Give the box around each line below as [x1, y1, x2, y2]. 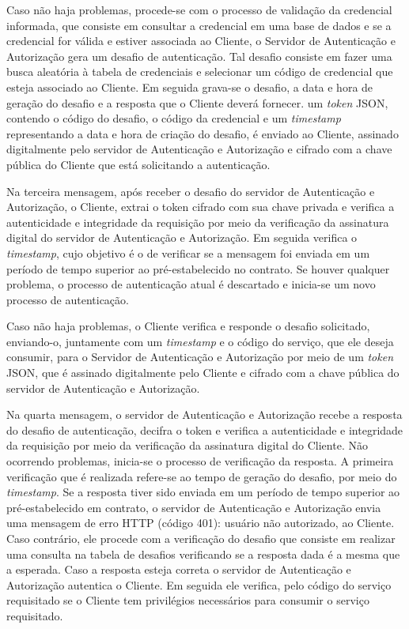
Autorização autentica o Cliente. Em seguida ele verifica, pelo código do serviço [6, 576, 392, 593]
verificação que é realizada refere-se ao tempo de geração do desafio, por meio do [6, 468, 397, 484]
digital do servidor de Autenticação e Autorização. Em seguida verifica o [6, 229, 358, 246]
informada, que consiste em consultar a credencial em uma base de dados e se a [6, 17, 392, 33]
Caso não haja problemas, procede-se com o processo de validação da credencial [6, 2, 392, 17]
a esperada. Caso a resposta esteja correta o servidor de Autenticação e [6, 561, 351, 578]
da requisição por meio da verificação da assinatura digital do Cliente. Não [6, 437, 368, 454]
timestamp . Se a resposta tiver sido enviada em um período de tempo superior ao [6, 484, 400, 500]
